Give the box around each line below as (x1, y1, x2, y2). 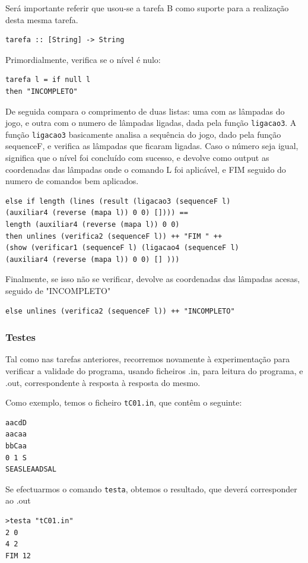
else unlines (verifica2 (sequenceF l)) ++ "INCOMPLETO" (5, 306, 235, 315)
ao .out (5, 494, 31, 507)
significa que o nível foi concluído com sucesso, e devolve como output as (5, 151, 269, 164)
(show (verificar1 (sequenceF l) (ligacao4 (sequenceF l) (5, 243, 239, 252)
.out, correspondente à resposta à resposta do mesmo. (5, 376, 201, 388)
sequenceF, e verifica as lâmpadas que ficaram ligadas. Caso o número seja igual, (5, 140, 299, 152)
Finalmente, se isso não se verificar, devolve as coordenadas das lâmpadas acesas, (5, 273, 300, 285)
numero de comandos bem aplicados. (5, 175, 139, 187)
